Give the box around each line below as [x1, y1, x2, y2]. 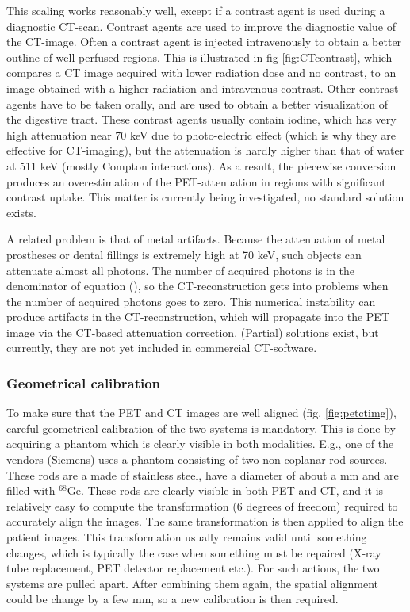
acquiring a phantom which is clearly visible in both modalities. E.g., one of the [6, 435, 394, 452]
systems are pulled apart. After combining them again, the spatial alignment [6, 575, 379, 591]
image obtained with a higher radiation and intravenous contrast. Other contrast [6, 79, 399, 96]
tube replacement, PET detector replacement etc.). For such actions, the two [6, 560, 380, 576]
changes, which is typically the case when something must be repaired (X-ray [6, 544, 381, 560]
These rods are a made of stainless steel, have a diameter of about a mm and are [6, 466, 399, 483]
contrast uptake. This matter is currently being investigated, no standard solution [6, 189, 404, 205]
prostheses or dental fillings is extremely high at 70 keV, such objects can [6, 246, 362, 262]
